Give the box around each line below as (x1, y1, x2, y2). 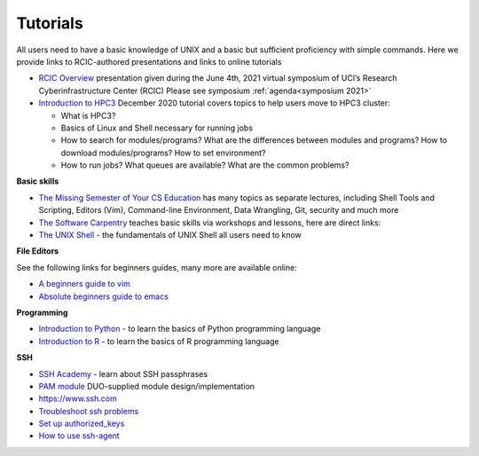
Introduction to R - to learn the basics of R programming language (38, 335, 279, 346)
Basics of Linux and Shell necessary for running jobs (60, 122, 253, 133)
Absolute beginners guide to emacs (38, 291, 169, 302)
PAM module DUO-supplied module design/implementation (38, 381, 255, 391)
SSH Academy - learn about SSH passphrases (38, 368, 208, 379)
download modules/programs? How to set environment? (60, 147, 266, 158)
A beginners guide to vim (38, 279, 130, 289)
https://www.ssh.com (38, 393, 117, 404)
